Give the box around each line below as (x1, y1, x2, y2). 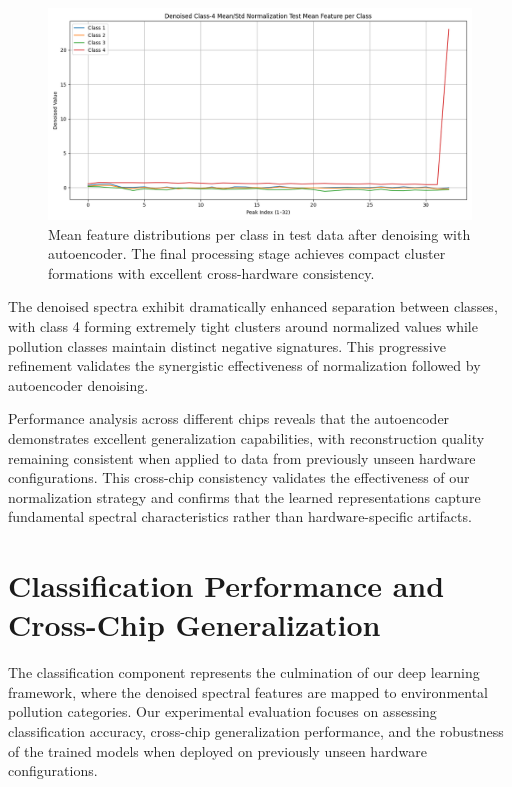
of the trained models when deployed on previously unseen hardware (8, 740, 427, 761)
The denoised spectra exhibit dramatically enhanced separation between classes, (8, 296, 498, 317)
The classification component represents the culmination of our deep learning (8, 662, 480, 683)
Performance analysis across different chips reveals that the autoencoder (8, 408, 450, 429)
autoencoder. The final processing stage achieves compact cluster (48, 243, 446, 264)
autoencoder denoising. (8, 374, 149, 395)
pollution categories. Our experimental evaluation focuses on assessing (8, 701, 437, 722)
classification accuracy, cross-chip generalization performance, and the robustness (8, 721, 504, 741)
